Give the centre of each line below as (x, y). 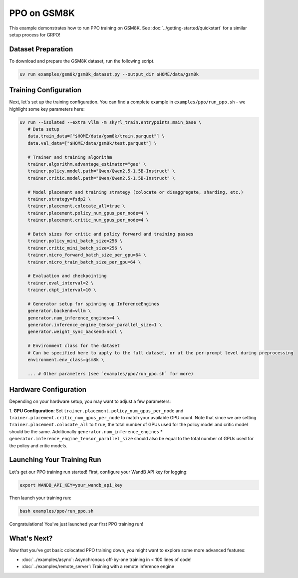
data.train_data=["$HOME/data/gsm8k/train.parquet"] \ (96, 136)
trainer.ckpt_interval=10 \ (62, 290)
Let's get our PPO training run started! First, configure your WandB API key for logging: (99, 472)
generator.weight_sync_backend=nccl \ (75, 332)
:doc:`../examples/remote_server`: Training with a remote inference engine (98, 567)
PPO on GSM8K (42, 13)
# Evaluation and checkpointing (67, 276)
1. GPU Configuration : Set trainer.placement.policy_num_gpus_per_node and (96, 411)
